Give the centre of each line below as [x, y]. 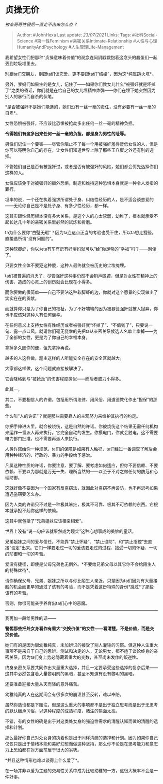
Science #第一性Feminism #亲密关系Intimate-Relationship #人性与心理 [87, 41]
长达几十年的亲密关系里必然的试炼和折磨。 [52, 222]
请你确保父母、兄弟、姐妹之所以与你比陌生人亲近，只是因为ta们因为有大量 [79, 581]
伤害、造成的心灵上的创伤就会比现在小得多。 [50, 281]
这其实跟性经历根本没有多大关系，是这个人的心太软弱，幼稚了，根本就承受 [79, 216]
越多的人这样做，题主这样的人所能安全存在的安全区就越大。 [65, 358]
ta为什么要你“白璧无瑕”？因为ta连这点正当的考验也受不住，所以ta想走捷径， [81, 232]
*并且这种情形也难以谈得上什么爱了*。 [43, 760]
